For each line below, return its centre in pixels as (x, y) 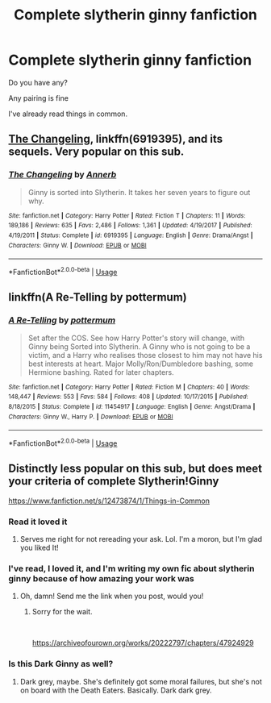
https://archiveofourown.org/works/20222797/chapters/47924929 (143, 643)
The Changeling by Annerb (63, 175)
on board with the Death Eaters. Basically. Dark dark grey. (116, 690)
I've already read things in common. (68, 114)
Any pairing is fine (38, 98)
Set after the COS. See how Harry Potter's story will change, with (136, 338)
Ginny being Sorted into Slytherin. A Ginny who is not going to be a (139, 346)
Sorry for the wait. (62, 612)
